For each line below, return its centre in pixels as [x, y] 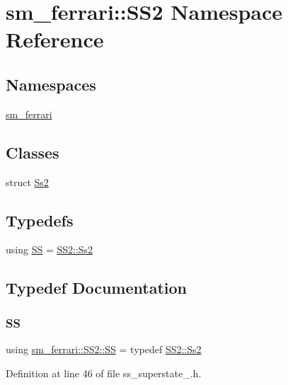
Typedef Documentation [96, 288]
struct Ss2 [27, 182]
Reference [55, 39]
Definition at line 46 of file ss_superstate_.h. [104, 373]
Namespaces [51, 84]
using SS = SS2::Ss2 [50, 249]
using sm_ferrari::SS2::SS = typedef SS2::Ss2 [104, 349]
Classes [33, 152]
